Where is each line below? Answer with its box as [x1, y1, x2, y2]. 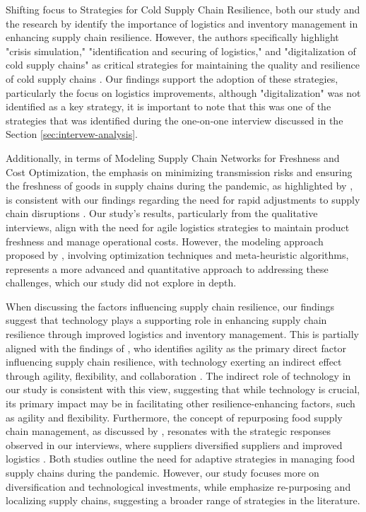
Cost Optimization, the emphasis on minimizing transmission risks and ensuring [6, 164, 353, 179]
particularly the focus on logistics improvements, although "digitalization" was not [6, 85, 361, 100]
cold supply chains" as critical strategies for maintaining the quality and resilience [6, 57, 360, 72]
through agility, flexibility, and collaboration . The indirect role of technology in [6, 368, 351, 383]
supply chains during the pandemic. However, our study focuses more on [6, 465, 319, 479]
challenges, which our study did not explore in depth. [6, 275, 237, 290]
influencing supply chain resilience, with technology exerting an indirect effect [6, 354, 342, 369]
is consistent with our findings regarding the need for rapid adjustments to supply [6, 192, 360, 206]
